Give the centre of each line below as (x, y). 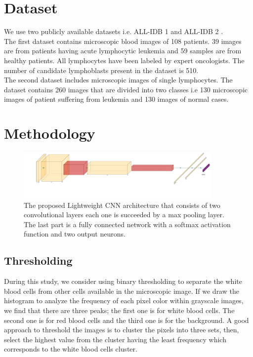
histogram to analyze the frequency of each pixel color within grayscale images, (124, 300)
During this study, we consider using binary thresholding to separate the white (123, 281)
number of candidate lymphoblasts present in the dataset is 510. (101, 70)
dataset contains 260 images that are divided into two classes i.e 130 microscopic (126, 89)
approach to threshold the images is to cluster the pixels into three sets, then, (122, 330)
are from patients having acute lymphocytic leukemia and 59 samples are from (123, 51)
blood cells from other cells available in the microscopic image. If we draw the (122, 291)
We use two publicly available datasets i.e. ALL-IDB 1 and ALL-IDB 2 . (114, 31)
